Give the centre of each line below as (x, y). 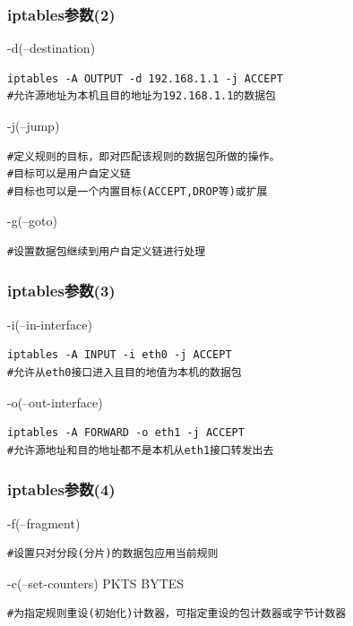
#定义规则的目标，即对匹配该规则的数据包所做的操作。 (144, 156)
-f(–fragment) (44, 523)
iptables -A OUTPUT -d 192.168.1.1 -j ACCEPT (145, 78)
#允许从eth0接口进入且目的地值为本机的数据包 (125, 372)
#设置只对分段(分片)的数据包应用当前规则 (113, 554)
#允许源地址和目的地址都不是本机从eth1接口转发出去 (141, 450)
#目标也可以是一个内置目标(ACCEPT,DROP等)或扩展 (138, 191)
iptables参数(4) (61, 489)
